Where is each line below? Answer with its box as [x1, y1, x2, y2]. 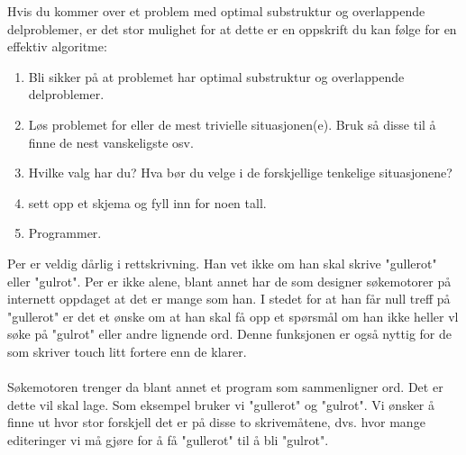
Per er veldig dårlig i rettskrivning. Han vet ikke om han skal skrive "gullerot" [7, 253, 437, 272]
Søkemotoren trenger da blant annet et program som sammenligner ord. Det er [7, 378, 443, 396]
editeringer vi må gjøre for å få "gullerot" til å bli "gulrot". [7, 430, 329, 449]
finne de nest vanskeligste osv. [28, 132, 194, 151]
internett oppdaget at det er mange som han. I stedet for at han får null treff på [7, 289, 451, 308]
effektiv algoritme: [7, 37, 107, 56]
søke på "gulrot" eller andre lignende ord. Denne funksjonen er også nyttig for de [7, 324, 452, 343]
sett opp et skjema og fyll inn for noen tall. [28, 193, 267, 212]
